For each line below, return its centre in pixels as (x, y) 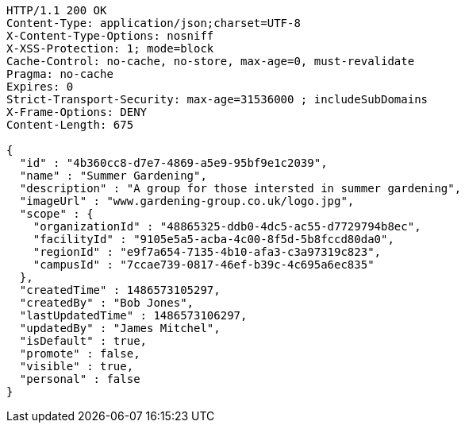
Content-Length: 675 (70, 125)
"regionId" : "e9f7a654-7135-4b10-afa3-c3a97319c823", (207, 252)
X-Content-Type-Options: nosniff (110, 36)
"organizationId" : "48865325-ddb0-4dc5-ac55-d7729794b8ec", (227, 226)
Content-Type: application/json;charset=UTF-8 (154, 23)
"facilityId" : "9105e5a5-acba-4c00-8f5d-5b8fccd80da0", (213, 239)
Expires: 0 (40, 87)
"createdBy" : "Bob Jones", (107, 303)
